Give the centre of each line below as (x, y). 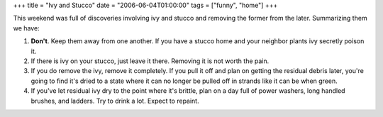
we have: (27, 28)
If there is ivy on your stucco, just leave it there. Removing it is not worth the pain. (150, 61)
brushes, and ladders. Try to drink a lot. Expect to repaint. (115, 101)
